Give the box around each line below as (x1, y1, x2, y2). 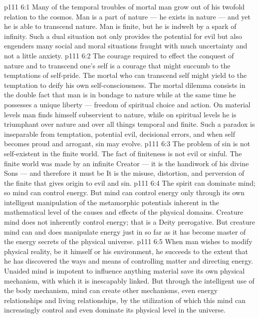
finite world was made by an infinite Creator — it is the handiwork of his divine (4, 158, 249, 168)
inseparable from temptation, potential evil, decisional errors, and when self (4, 128, 235, 139)
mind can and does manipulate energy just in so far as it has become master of (4, 226, 246, 237)
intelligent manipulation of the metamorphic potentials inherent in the (4, 197, 220, 207)
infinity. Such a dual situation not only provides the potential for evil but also (4, 30, 242, 41)
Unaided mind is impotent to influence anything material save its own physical (4, 266, 245, 276)
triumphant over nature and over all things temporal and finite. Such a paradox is (4, 119, 255, 129)
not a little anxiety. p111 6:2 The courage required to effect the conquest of (4, 50, 234, 60)
